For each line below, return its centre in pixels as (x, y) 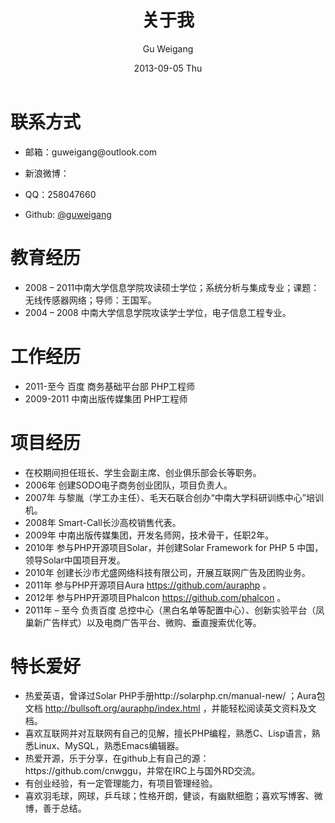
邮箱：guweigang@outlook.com (91, 152)
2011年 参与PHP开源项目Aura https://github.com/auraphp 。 (148, 585)
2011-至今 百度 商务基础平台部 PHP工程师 (110, 386)
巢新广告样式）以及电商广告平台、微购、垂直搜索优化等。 (143, 622)
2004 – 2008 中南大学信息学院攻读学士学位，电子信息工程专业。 (158, 312)
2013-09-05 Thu (168, 68)
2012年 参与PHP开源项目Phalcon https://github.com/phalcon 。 (155, 597)
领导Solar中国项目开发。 (75, 560)
